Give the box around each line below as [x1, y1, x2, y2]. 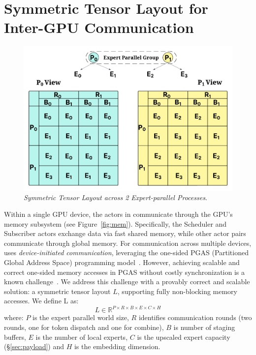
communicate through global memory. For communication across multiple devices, [4, 237, 252, 248]
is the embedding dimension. [74, 341, 160, 352]
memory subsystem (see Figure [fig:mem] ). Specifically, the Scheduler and [4, 218, 227, 229]
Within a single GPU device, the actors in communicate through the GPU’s [4, 208, 233, 219]
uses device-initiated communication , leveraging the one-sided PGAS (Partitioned [4, 247, 249, 258]
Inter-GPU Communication [4, 17, 194, 37]
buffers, [4, 331, 26, 342]
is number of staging [173, 322, 235, 332]
